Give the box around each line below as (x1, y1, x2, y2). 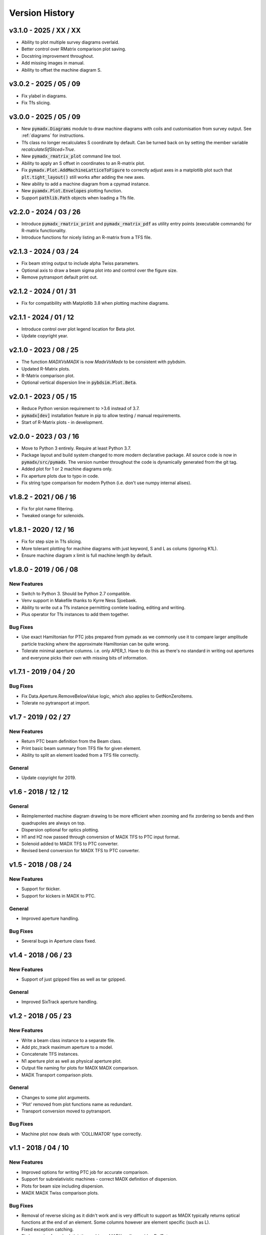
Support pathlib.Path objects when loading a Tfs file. (21, 195, 135, 201)
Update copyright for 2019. (21, 775, 76, 781)
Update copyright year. (21, 333, 68, 339)
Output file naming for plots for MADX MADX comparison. (21, 1065, 139, 1071)
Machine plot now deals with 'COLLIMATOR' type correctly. (21, 1131, 142, 1137)
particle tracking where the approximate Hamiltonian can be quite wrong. (21, 641, 170, 647)
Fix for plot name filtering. (21, 505, 74, 511)
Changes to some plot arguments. (21, 1094, 91, 1100)
